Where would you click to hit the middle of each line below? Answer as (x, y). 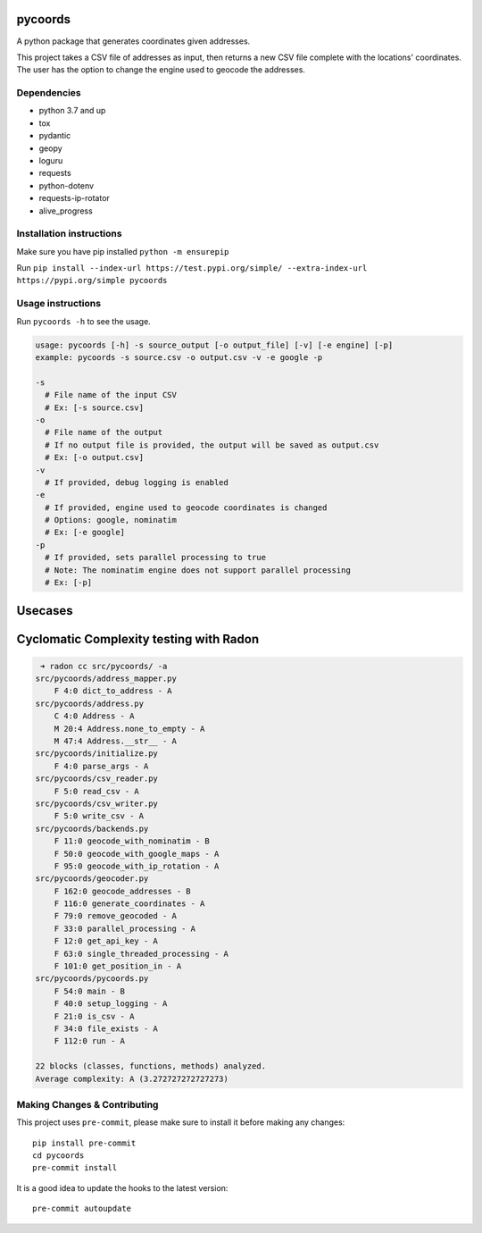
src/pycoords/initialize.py (96, 754)
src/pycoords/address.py (90, 703)
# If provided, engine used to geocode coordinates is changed (186, 507)
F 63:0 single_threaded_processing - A (141, 953)
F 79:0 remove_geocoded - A (116, 916)
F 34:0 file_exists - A (106, 1028)
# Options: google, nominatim (111, 520)
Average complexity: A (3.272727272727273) (132, 1078)
